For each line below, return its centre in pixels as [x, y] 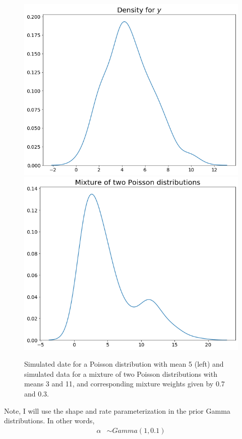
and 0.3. [37, 393]
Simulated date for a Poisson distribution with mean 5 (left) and [124, 364]
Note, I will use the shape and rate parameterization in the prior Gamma [117, 410]
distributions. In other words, [49, 421]
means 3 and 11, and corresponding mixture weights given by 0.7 [125, 384]
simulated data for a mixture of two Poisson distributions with [121, 374]
